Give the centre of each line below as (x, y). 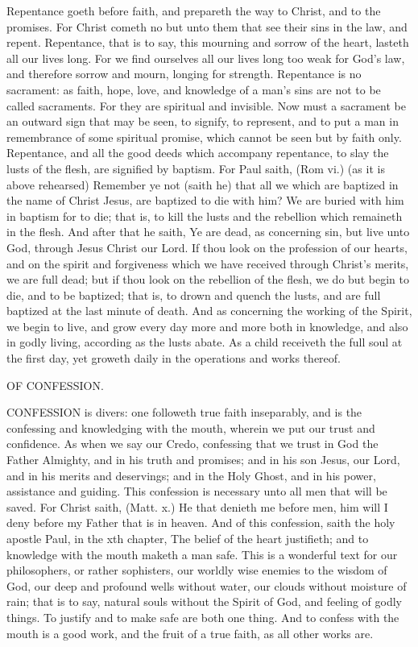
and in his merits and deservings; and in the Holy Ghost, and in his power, (191, 475)
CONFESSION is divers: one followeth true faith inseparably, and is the (184, 412)
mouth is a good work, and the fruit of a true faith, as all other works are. (190, 633)
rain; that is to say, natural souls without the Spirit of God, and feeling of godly (204, 601)
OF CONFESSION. (55, 385)
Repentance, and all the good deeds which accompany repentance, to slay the (198, 153)
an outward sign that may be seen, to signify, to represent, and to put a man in (203, 121)
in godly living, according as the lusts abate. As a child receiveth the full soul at (205, 342)
